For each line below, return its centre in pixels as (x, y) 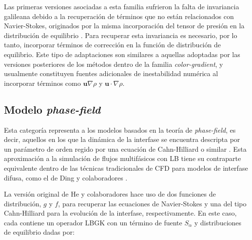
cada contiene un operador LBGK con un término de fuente (93, 222)
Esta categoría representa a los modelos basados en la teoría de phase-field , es (120, 130)
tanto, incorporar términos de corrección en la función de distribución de (112, 45)
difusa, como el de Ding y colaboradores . (66, 177)
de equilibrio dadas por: (39, 232)
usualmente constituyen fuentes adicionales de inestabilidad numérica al (111, 73)
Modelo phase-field (52, 109)
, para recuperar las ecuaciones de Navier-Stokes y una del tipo (152, 203)
